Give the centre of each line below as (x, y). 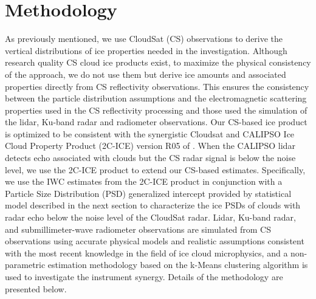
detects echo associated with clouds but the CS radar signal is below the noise (150, 158)
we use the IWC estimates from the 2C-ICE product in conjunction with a (144, 181)
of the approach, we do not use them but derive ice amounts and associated (146, 74)
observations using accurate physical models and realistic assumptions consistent (155, 241)
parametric (25, 265)
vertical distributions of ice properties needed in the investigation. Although (146, 50)
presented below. (36, 288)
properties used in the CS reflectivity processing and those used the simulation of (156, 110)
